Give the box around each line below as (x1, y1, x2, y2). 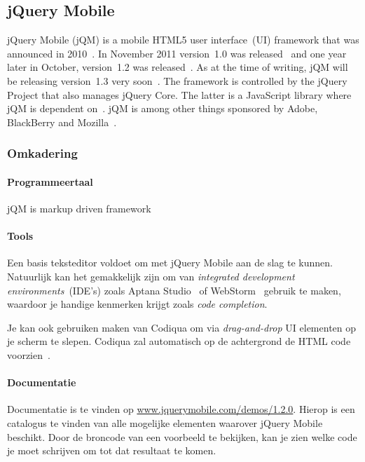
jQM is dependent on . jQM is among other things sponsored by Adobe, (7, 101, 318, 116)
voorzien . (7, 347, 50, 362)
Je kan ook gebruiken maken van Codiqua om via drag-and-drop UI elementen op (7, 320, 357, 334)
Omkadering (7, 144, 78, 162)
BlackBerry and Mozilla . (7, 114, 117, 129)
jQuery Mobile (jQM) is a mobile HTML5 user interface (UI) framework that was (7, 32, 359, 47)
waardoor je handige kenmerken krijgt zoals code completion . (7, 297, 268, 311)
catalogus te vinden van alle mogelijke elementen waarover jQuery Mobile (7, 415, 323, 430)
